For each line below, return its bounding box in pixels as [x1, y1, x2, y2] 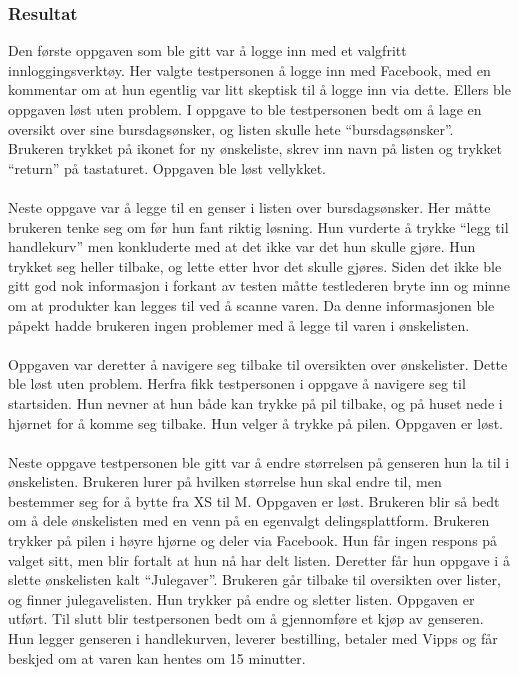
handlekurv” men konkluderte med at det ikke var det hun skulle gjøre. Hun [8, 236, 476, 257]
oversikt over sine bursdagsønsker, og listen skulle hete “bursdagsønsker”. [8, 118, 454, 139]
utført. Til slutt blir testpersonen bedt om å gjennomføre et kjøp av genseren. [8, 608, 484, 629]
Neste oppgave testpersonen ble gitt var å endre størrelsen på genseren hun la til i [8, 451, 510, 472]
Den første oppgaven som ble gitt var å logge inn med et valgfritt [8, 40, 407, 61]
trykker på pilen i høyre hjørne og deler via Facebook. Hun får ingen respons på [8, 530, 498, 551]
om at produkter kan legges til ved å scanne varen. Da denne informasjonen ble [8, 294, 495, 315]
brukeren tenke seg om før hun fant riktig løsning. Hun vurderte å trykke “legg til [8, 216, 509, 237]
